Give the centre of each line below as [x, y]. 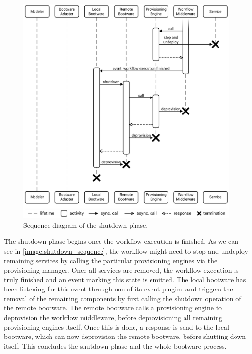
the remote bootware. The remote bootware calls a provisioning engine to [113, 308]
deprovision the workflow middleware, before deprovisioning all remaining [113, 317]
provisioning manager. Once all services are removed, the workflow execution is [121, 270]
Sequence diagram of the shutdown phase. [86, 225]
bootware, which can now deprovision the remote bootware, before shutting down [125, 336]
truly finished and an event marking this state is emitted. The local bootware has [125, 279]
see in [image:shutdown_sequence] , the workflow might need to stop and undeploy [126, 250]
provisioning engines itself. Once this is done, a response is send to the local [117, 327]
